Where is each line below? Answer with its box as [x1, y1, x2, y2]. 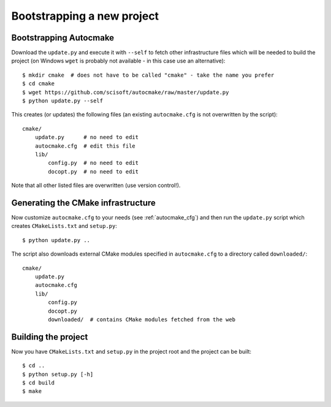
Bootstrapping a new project [11, 9, 159, 23]
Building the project [11, 332, 88, 342]
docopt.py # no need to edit [48, 168, 139, 175]
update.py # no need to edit [34, 134, 139, 141]
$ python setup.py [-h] [22, 371, 94, 378]
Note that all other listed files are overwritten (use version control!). [11, 181, 181, 189]
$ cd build [22, 379, 55, 386]
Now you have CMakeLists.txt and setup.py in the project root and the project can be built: [11, 348, 251, 355]
